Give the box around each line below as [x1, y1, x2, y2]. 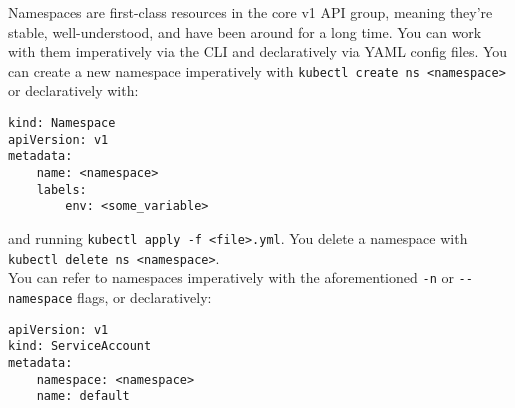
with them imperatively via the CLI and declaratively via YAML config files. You [8, 41, 508, 62]
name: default [36, 389, 130, 404]
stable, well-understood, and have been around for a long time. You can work [8, 21, 482, 42]
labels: [36, 182, 87, 197]
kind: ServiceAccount [8, 339, 152, 354]
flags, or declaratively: [77, 286, 212, 307]
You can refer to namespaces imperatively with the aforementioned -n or [8, 267, 454, 288]
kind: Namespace [8, 116, 116, 131]
